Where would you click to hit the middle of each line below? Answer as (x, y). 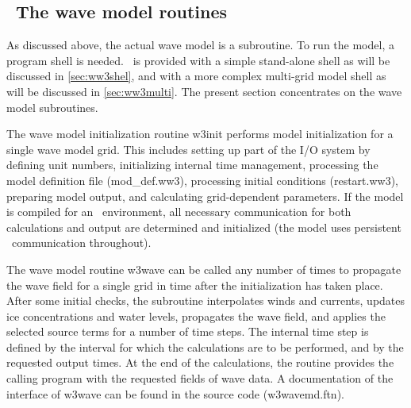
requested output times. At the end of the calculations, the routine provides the (200, 362)
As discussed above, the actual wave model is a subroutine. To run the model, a (200, 45)
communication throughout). (81, 242)
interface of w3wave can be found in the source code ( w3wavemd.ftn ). (175, 393)
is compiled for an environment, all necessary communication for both (179, 212)
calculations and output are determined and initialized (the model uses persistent (204, 227)
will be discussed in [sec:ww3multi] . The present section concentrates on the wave (204, 91)
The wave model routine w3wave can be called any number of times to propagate (204, 269)
